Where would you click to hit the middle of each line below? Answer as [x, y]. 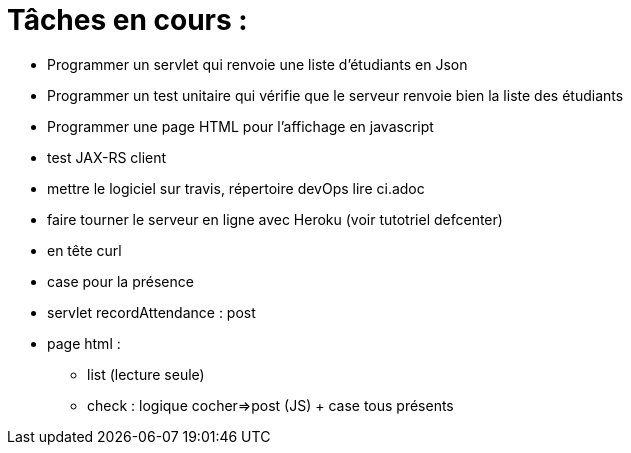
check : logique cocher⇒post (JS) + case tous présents [270, 405]
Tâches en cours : [127, 20]
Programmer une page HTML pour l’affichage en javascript [240, 126]
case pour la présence [120, 281]
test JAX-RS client [107, 157]
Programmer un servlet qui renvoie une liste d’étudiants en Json [257, 64]
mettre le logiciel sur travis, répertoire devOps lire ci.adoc [236, 188]
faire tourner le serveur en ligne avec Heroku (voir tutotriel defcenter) [275, 219]
